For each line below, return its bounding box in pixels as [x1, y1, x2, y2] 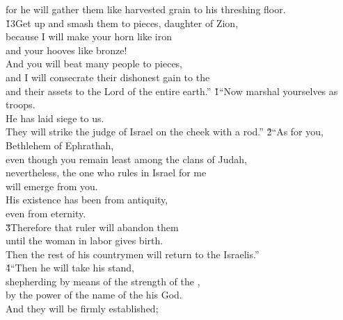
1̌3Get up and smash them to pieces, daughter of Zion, [6, 15, 239, 30]
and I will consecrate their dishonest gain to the [6, 69, 210, 84]
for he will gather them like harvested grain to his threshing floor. [6, 2, 286, 16]
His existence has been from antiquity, [6, 192, 168, 207]
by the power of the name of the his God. [6, 287, 182, 302]
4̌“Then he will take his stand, [6, 260, 134, 275]
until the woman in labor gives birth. [6, 233, 163, 248]
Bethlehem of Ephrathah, [6, 137, 114, 152]
